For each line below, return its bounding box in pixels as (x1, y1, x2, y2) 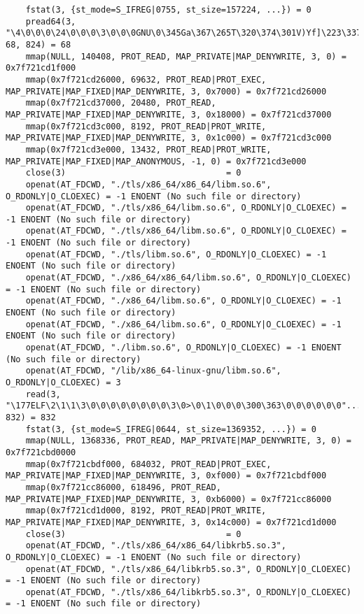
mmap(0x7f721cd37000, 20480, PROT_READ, (25, 98, 216, 108)
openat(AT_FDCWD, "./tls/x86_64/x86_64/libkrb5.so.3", (25, 541, 286, 551)
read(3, (25, 389, 61, 399)
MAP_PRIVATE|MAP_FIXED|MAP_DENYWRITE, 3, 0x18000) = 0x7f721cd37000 (6, 109, 332, 120)
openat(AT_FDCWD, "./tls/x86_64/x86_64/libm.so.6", (25, 179, 272, 190)
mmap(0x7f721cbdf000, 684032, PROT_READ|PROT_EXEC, (25, 459, 272, 469)
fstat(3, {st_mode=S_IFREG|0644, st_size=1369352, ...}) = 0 (25, 424, 316, 434)
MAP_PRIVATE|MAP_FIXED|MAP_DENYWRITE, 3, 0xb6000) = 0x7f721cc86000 (6, 494, 332, 504)
